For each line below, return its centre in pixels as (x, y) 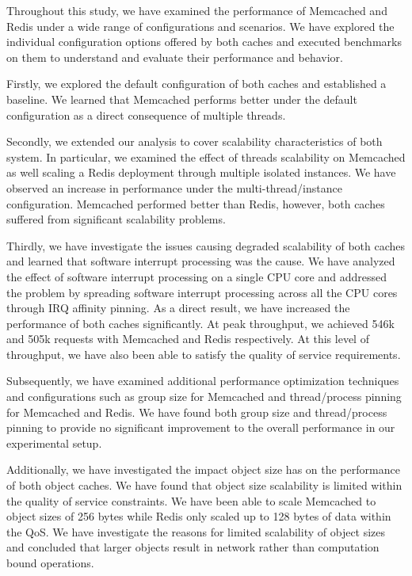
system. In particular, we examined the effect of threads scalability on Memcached (206, 156)
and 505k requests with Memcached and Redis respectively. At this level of (188, 339)
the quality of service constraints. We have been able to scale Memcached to (191, 500)
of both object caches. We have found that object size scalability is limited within (204, 485)
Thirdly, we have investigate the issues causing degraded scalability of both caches (206, 245)
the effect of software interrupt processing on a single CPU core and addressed (196, 276)
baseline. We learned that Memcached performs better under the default (182, 99)
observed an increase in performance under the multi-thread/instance (174, 187)
